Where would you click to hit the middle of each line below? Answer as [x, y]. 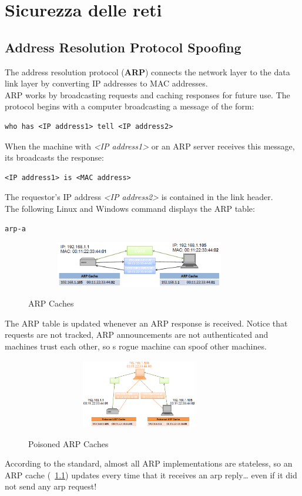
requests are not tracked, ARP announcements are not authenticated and [137, 334]
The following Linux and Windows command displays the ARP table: [130, 208]
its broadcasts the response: [54, 157]
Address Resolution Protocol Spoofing [123, 47]
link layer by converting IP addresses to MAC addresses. [106, 83]
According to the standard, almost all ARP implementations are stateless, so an [149, 463]
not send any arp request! [51, 486]
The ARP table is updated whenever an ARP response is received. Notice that [146, 323]
